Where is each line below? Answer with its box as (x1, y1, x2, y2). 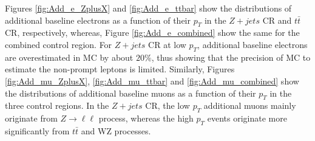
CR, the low (145, 99, 190, 112)
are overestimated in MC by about (5, 50, 134, 63)
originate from (5, 112, 58, 125)
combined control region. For (5, 38, 112, 50)
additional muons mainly (203, 99, 296, 112)
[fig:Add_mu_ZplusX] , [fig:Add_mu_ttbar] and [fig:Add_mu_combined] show (5, 74, 299, 87)
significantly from (5, 124, 70, 137)
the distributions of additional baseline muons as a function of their (5, 86, 256, 99)
